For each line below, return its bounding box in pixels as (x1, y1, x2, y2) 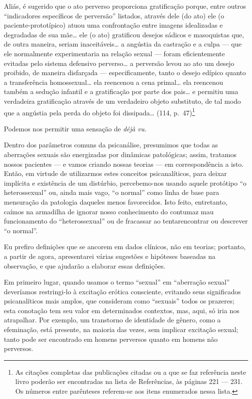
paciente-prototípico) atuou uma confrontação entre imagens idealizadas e (4, 20, 223, 30)
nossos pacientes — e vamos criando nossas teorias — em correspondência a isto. (4, 159, 244, 169)
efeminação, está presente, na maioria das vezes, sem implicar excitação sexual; (4, 324, 238, 335)
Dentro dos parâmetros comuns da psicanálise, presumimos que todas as (4, 140, 218, 150)
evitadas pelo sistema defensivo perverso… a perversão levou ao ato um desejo (4, 58, 235, 68)
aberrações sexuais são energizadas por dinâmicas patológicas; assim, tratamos (4, 149, 237, 159)
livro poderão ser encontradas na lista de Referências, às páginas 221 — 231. (15, 376, 243, 386)
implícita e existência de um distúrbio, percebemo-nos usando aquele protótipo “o (4, 177, 247, 188)
